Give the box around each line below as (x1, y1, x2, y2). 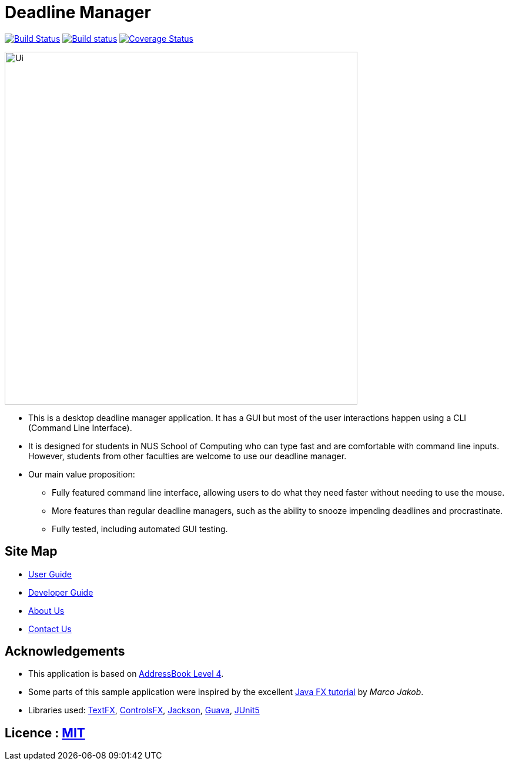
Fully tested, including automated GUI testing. (52, 523, 228, 534)
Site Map (5, 544, 58, 559)
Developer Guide (28, 587, 93, 597)
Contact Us (28, 623, 72, 634)
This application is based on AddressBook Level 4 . (28, 669, 224, 679)
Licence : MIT (5, 725, 85, 740)
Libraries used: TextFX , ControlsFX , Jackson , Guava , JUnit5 (28, 705, 260, 716)
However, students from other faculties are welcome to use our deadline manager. (28, 450, 347, 461)
